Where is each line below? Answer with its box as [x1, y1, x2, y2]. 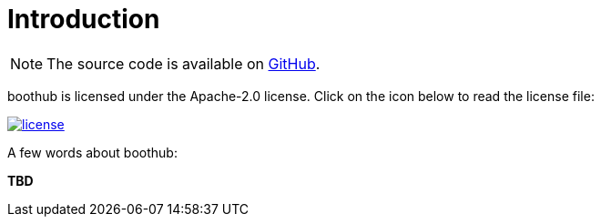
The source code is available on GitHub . [46, 54, 321, 73]
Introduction [7, 4, 160, 35]
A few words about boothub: [7, 144, 178, 160]
